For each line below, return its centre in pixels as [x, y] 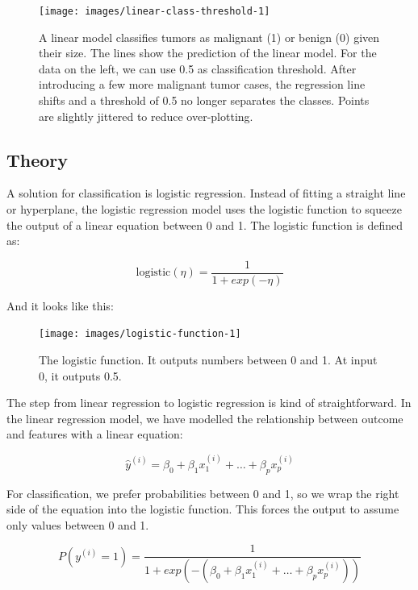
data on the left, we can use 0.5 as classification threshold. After [198, 68]
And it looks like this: [60, 305]
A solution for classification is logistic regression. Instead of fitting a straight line [206, 193]
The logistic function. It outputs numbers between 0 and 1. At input [208, 360]
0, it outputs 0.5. [80, 375]
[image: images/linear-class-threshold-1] [155, 11]
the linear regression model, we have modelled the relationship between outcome [205, 418]
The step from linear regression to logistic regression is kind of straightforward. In [209, 403]
